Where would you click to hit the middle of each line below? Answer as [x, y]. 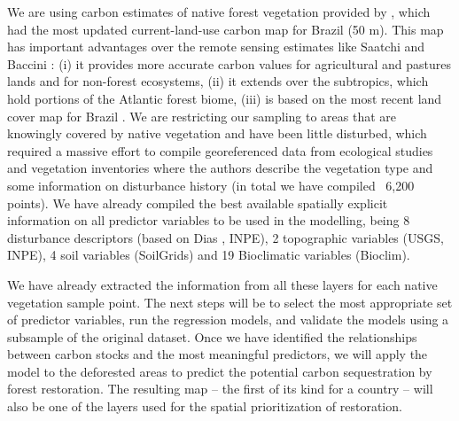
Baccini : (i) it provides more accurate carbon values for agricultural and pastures [229, 63]
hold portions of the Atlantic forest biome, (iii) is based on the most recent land [225, 98]
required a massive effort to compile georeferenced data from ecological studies [220, 150]
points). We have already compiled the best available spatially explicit [198, 203]
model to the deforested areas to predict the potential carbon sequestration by [220, 371]
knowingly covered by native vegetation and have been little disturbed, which [217, 133]
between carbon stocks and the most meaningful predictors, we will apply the [218, 354]
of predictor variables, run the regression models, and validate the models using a [228, 320]
